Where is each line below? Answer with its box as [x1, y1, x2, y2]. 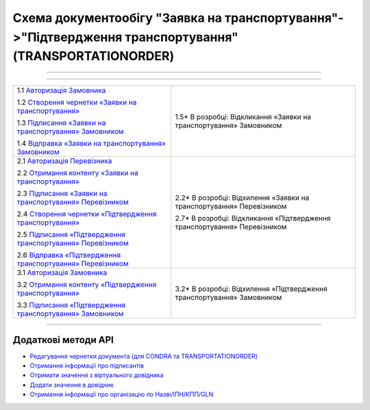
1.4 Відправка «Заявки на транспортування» [16, 139, 166, 149]
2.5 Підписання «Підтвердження [16, 230, 126, 240]
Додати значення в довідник [29, 381, 114, 389]
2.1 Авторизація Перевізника [16, 156, 112, 166]
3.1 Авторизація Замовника [16, 268, 108, 277]
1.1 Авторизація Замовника [16, 86, 106, 95]
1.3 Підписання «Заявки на [16, 118, 106, 128]
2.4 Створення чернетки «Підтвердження [16, 209, 157, 219]
